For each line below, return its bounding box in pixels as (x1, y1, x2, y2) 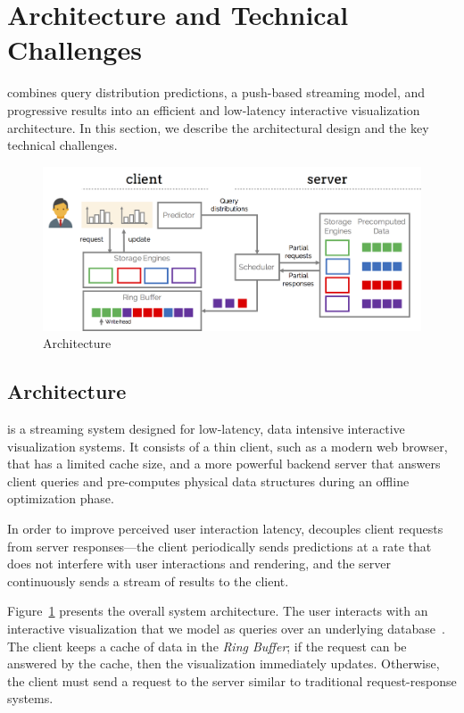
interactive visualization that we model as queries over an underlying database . (7, 619, 445, 638)
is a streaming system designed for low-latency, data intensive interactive (7, 419, 405, 438)
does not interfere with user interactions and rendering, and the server (7, 554, 391, 573)
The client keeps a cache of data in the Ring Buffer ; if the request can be (7, 636, 407, 655)
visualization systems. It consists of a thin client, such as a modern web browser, (7, 436, 448, 455)
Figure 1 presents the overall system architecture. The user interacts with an (7, 601, 428, 620)
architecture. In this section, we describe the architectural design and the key (7, 118, 429, 137)
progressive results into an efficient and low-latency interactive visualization (7, 100, 420, 119)
